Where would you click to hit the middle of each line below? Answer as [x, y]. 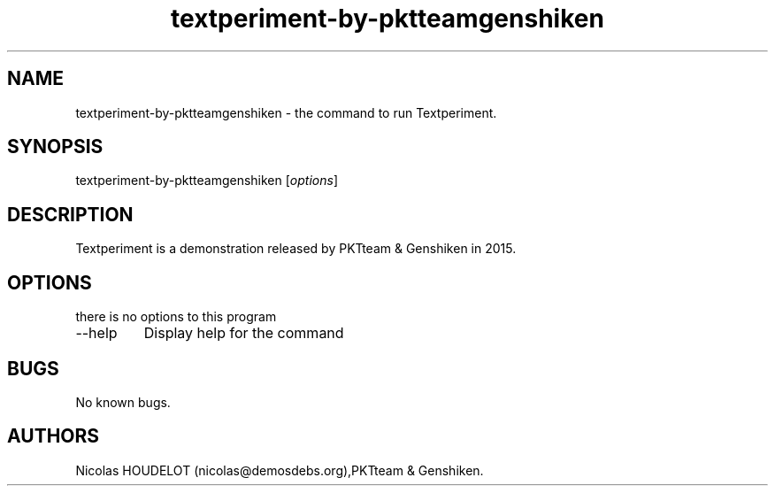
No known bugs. [123, 402]
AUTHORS [54, 436]
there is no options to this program [176, 317]
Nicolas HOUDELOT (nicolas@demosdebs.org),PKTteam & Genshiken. [280, 470]
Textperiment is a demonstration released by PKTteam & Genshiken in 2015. [296, 249]
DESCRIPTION [70, 214]
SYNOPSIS [55, 147]
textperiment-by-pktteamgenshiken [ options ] [207, 181]
